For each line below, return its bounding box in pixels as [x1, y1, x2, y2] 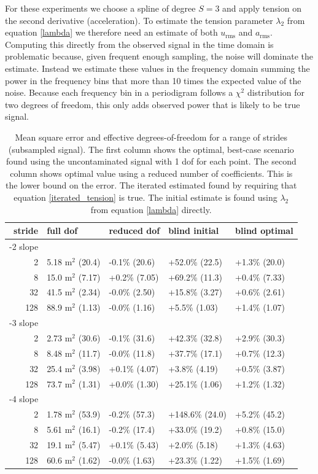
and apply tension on [222, 2, 301, 14]
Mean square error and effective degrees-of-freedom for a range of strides [15, 130, 288, 143]
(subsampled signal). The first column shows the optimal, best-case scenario [8, 142, 294, 155]
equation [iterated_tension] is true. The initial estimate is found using [14, 190, 277, 203]
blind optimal [235, 224, 293, 237]
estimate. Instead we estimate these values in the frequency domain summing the [5, 61, 310, 74]
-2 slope [9, 239, 39, 252]
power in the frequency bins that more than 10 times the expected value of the [5, 74, 301, 87]
